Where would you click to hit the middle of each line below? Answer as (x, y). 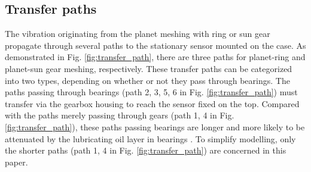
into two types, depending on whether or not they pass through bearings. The (147, 80)
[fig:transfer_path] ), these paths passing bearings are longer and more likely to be (155, 126)
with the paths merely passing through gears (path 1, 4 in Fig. (120, 115)
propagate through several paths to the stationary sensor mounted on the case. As (155, 45)
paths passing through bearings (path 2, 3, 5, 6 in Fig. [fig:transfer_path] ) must (151, 92)
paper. (16, 162)
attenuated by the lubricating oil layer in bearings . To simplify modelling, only (150, 138)
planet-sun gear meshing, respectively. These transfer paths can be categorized (149, 68)
